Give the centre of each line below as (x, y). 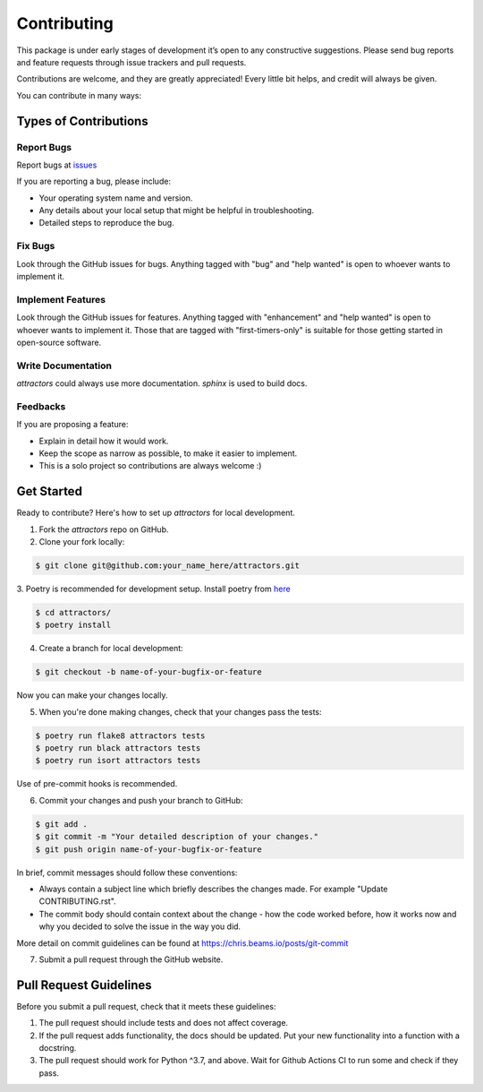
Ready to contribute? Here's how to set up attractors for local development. (156, 513)
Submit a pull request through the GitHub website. (131, 959)
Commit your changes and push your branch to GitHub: (141, 800)
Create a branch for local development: (111, 649)
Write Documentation (64, 365)
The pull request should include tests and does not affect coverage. (164, 1023)
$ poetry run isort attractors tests (118, 761)
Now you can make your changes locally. (92, 695)
